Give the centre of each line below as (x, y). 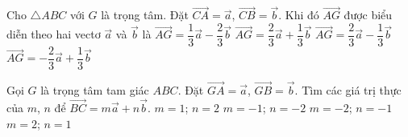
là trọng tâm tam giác (95, 90)
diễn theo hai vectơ (54, 34)
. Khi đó (299, 15)
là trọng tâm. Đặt (145, 15)
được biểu (368, 15)
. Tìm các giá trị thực (348, 90)
